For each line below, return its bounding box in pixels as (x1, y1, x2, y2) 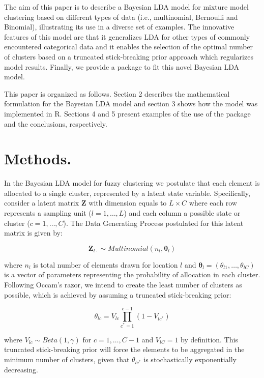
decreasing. (4, 364, 39, 374)
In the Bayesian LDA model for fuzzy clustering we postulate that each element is (4, 178, 260, 188)
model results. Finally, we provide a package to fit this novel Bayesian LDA (4, 61, 239, 72)
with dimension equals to (89, 197, 167, 208)
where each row (189, 197, 237, 208)
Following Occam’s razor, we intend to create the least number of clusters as (4, 279, 242, 289)
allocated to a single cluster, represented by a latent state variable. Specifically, (4, 187, 250, 198)
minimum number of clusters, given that (4, 354, 130, 365)
